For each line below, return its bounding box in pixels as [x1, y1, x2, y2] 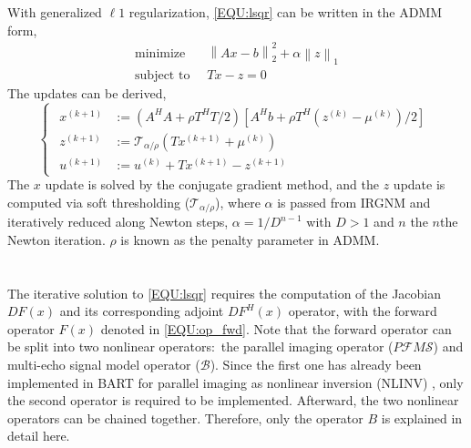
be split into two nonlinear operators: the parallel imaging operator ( [7, 337, 394, 356]
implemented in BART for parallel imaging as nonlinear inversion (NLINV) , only [7, 372, 464, 392]
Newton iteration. [7, 229, 106, 249]
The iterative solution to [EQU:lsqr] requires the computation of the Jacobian [7, 283, 442, 302]
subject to [135, 69, 190, 83]
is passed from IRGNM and [277, 192, 431, 211]
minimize [135, 46, 186, 60]
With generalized [7, 3, 102, 21]
